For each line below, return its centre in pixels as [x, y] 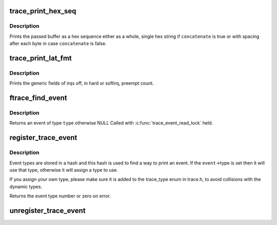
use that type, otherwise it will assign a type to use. [64, 170]
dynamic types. [26, 187]
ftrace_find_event [38, 98]
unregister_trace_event [47, 211]
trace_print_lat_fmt [41, 58]
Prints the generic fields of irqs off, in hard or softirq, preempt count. [82, 83]
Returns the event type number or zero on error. [60, 196]
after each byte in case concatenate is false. [58, 44]
